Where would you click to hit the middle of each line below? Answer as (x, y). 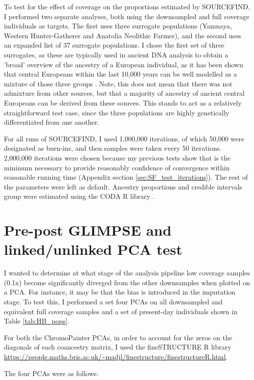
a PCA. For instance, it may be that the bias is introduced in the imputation (120, 292)
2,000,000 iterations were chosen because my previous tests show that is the (117, 157)
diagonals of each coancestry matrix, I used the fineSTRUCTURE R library (118, 347)
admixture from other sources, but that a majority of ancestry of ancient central (124, 93)
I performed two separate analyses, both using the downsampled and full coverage (127, 16)
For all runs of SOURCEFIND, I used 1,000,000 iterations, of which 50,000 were (124, 138)
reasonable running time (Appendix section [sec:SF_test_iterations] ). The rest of (126, 177)
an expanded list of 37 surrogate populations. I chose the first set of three (114, 45)
